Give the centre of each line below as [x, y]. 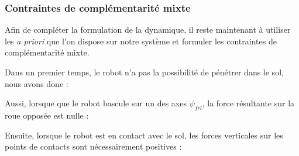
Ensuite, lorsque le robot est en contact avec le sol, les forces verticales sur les [144, 135]
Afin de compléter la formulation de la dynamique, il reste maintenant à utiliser [148, 30]
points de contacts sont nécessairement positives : [93, 146]
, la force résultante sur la [248, 103]
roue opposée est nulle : [47, 115]
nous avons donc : [37, 83]
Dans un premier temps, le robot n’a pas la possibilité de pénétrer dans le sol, [144, 72]
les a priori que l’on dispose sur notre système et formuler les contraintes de [141, 41]
